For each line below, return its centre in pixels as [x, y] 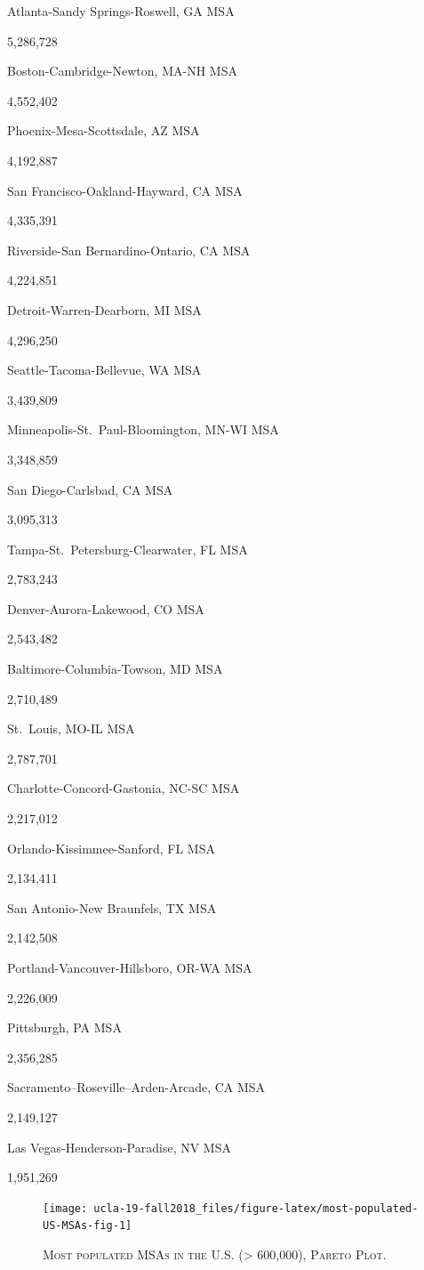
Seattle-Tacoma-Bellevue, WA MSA [104, 370]
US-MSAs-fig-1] [88, 1226]
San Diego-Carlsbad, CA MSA [90, 489]
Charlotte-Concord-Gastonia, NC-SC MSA [124, 788]
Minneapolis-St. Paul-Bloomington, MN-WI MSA [143, 429]
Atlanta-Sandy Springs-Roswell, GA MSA [121, 11]
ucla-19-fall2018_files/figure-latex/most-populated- [256, 1208]
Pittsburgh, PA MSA [64, 1027]
